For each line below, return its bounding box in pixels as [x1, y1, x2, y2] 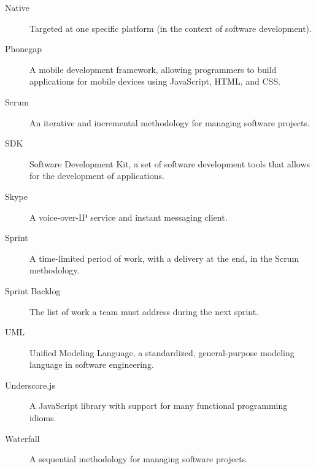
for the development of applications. [29, 169, 164, 182]
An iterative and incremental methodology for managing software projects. [29, 116, 310, 129]
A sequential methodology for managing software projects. [29, 452, 249, 465]
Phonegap [5, 42, 42, 55]
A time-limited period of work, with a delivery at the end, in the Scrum [29, 251, 299, 264]
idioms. [29, 411, 56, 424]
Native [5, 1, 30, 13]
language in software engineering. [29, 358, 154, 371]
